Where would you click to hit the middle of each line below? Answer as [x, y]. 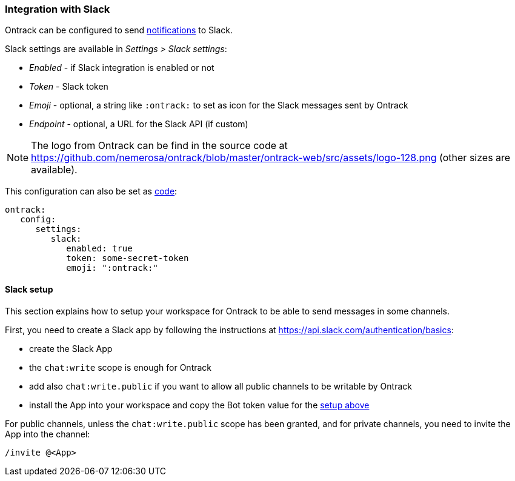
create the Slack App [71, 348]
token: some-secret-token [128, 258]
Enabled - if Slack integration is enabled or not [122, 68]
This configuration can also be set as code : [91, 191]
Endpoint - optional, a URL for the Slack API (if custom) [139, 124]
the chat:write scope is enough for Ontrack [121, 367]
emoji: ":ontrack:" [112, 268]
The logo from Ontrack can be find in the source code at [159, 146]
